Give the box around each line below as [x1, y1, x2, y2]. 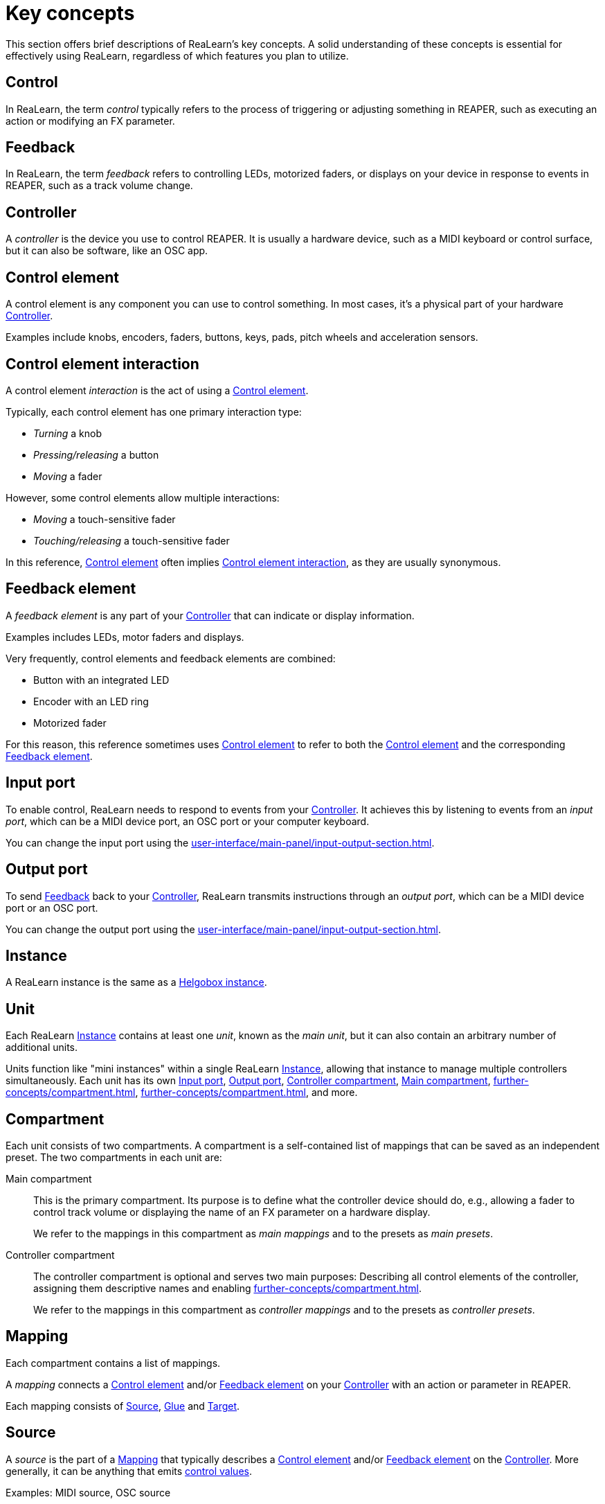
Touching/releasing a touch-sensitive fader [33, 534, 230, 547]
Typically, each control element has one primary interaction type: [6, 405, 302, 418]
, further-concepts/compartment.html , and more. [135, 1086, 358, 1099]
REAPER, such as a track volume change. [6, 179, 193, 192]
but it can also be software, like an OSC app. [6, 245, 208, 257]
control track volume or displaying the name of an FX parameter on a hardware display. [33, 1206, 431, 1219]
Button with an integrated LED [33, 673, 170, 686]
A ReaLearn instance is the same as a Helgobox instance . [6, 976, 267, 989]
